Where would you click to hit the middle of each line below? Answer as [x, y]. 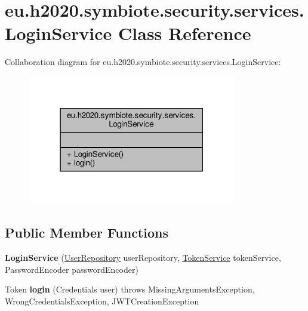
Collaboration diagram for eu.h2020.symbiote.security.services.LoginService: [143, 62]
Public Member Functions [87, 233]
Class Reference [185, 33]
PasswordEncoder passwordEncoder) [72, 269]
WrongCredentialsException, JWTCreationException [102, 301]
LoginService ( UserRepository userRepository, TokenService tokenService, [143, 258]
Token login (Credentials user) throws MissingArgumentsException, [130, 289]
